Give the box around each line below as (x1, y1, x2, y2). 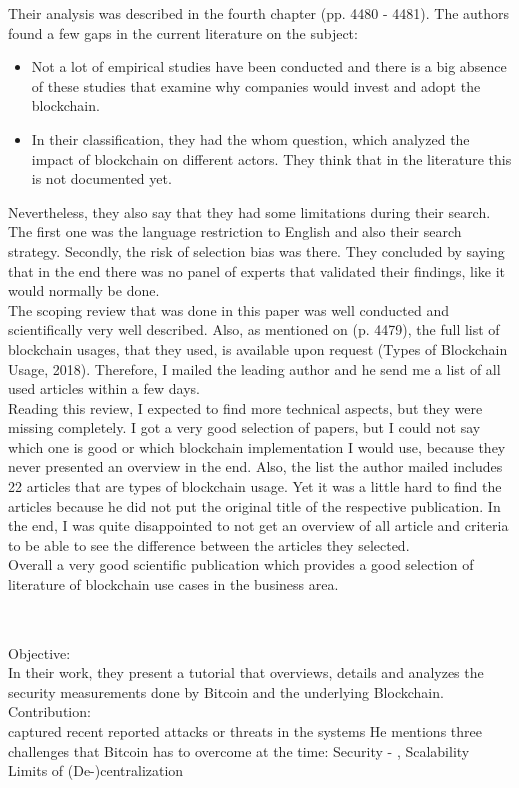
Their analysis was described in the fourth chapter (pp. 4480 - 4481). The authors (8, 3, 510, 23)
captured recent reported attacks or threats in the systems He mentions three (8, 720, 482, 741)
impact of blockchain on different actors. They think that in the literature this (31, 148, 512, 169)
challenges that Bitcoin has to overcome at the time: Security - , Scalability (8, 740, 470, 761)
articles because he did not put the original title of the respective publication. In (8, 495, 501, 516)
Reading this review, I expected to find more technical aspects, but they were (8, 397, 483, 418)
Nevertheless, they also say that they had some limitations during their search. (8, 201, 491, 222)
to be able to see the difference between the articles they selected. (8, 534, 410, 555)
